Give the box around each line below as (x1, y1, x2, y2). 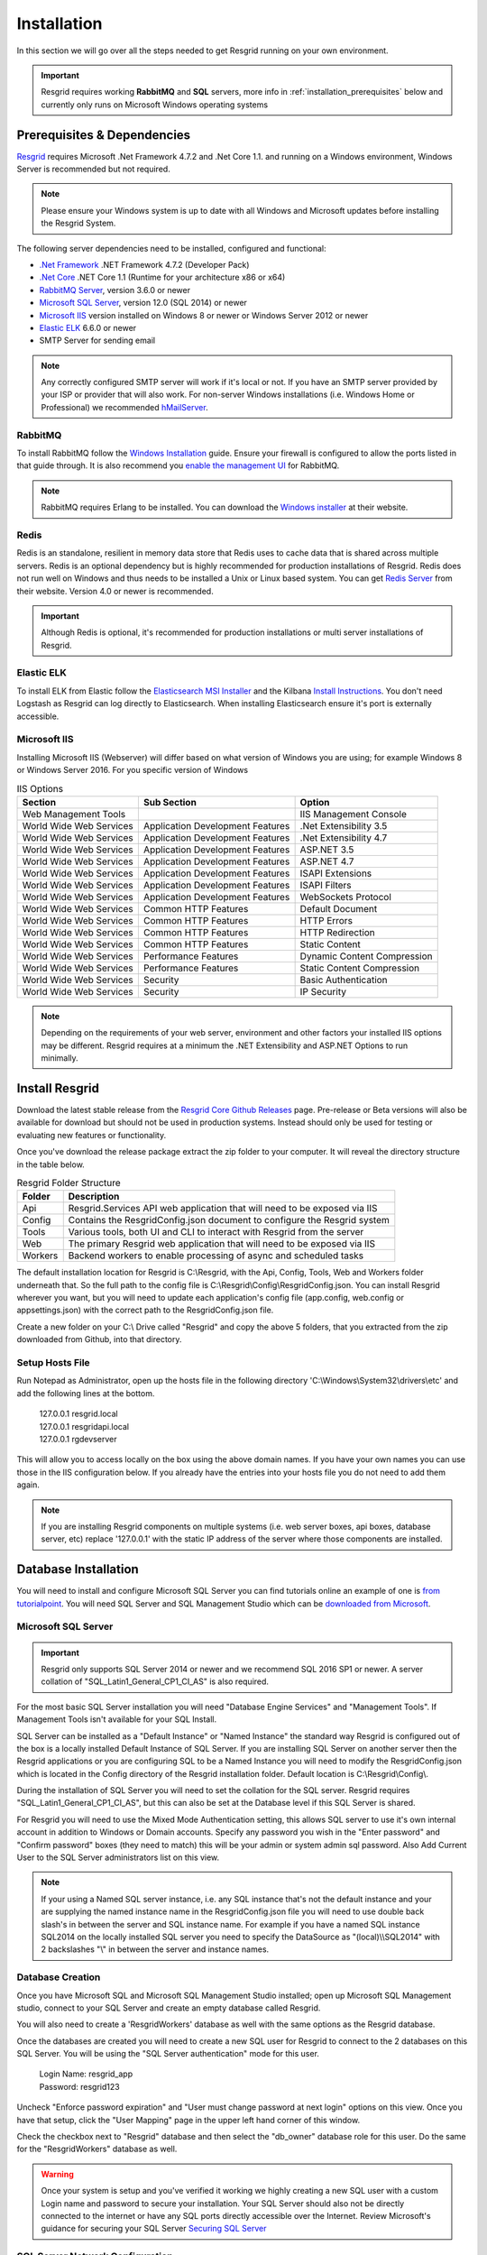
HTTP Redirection (299, 925, 376, 938)
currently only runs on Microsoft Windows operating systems (41, 99, 269, 110)
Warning (41, 2168, 74, 2179)
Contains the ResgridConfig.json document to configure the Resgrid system (68, 1214, 390, 1227)
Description (68, 1191, 120, 1203)
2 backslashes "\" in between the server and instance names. (41, 1944, 270, 1955)
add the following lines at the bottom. (16, 1387, 155, 1398)
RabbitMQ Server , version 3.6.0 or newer (39, 284, 191, 295)
